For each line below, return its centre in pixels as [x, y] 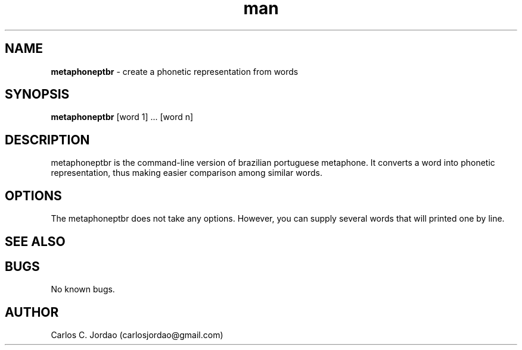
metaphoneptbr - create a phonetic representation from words [175, 71]
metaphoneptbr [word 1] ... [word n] [122, 117]
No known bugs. [83, 289]
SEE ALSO [35, 241]
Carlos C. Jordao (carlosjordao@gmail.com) [137, 335]
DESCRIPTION [47, 140]
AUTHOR [32, 312]
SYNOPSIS [37, 94]
